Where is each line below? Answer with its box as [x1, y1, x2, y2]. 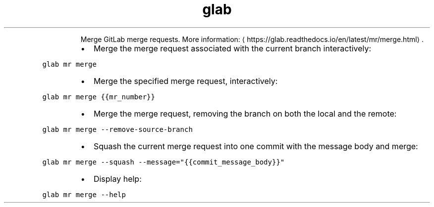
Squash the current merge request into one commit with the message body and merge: [93, 141, 418, 151]
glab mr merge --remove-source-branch [42, 125, 193, 133]
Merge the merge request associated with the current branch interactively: [93, 43, 372, 53]
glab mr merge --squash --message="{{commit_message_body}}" [42, 158, 285, 166]
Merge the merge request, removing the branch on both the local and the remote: [93, 108, 397, 119]
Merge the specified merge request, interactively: [93, 76, 278, 86]
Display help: [93, 173, 142, 184]
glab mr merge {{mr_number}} [42, 92, 155, 101]
